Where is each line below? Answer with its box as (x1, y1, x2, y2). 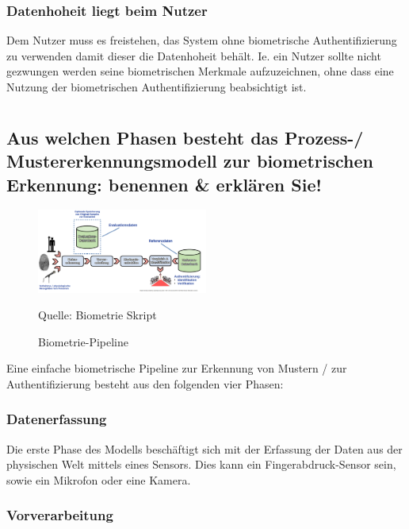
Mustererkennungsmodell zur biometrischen (6, 149, 373, 173)
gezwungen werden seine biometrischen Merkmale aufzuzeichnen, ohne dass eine (6, 63, 394, 79)
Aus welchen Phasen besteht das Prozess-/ (6, 125, 364, 149)
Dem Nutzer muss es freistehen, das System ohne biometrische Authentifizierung (6, 32, 397, 48)
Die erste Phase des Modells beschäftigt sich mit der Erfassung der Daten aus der (6, 440, 403, 457)
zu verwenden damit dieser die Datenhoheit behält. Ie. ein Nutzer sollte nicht (6, 47, 381, 64)
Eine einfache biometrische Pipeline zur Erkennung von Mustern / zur (6, 360, 347, 376)
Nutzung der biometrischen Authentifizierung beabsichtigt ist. (6, 79, 307, 95)
